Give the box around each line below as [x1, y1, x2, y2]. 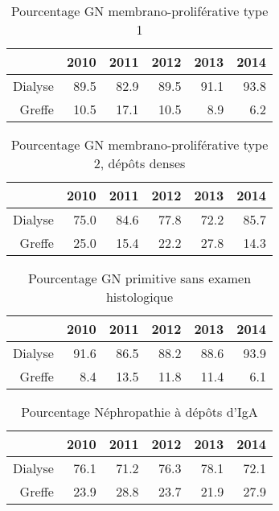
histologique [105, 287, 174, 306]
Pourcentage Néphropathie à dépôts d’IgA [21, 402, 258, 421]
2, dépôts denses [93, 154, 186, 172]
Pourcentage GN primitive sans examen [28, 269, 252, 287]
